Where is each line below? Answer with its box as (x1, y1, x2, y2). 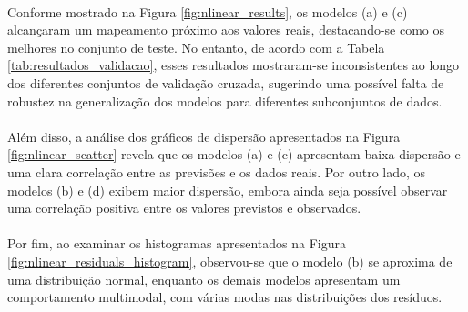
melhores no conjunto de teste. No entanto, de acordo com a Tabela (7, 37, 385, 56)
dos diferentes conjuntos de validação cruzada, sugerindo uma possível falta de (7, 73, 444, 92)
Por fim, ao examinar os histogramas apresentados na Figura (7, 234, 346, 253)
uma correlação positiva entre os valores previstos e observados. (7, 198, 361, 217)
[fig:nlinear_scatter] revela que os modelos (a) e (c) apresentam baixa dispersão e (7, 145, 461, 164)
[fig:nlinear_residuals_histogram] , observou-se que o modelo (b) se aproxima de (7, 251, 453, 270)
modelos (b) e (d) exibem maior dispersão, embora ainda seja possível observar (7, 180, 448, 199)
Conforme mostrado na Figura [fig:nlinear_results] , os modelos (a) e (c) (7, 2, 408, 21)
